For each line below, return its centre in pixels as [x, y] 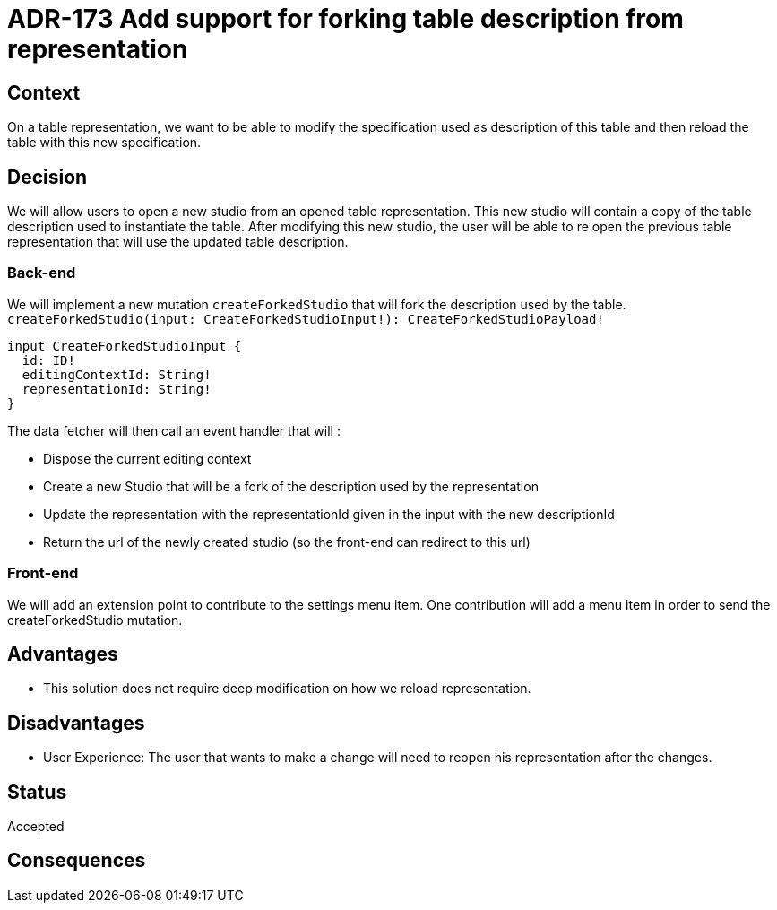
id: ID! [48, 360]
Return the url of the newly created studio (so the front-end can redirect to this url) [287, 542]
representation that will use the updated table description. [178, 242]
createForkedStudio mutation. [95, 620]
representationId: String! [117, 389]
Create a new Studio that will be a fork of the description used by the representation [291, 486]
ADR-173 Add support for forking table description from [345, 19]
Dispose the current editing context [147, 458]
